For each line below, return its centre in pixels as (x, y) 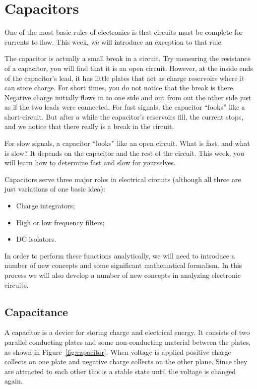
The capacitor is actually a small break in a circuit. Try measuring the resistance (128, 58)
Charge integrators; (45, 206)
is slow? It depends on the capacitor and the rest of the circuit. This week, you (125, 153)
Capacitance (36, 311)
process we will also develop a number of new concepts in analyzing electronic (123, 275)
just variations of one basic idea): (55, 189)
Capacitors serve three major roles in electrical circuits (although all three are (123, 179)
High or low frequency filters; (60, 222)
